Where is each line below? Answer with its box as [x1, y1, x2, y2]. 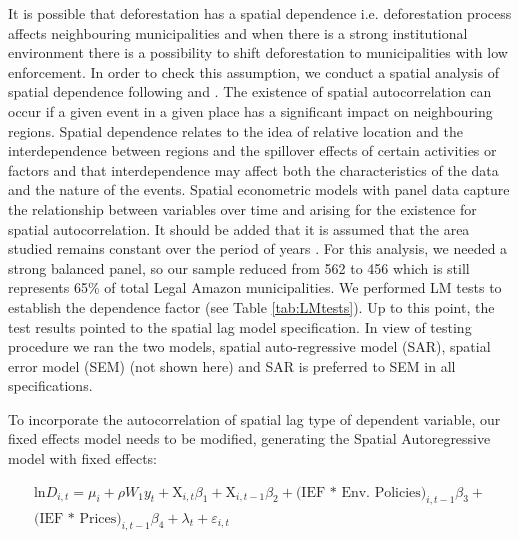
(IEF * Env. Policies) [295, 485, 427, 500]
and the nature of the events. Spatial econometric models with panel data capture [8, 179, 510, 200]
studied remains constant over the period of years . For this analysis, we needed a [8, 238, 508, 259]
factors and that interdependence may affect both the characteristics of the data [8, 159, 499, 180]
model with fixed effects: [8, 448, 158, 469]
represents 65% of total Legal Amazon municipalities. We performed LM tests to [8, 277, 502, 298]
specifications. [8, 375, 93, 396]
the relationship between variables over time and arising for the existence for [8, 198, 477, 219]
